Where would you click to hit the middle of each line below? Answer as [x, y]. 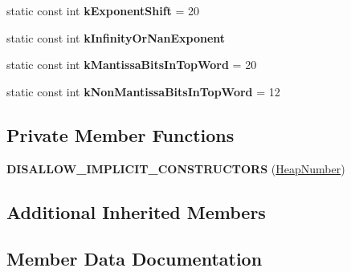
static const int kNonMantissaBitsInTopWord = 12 [143, 91]
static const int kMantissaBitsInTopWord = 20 [132, 65]
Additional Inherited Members [136, 211]
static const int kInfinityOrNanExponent [116, 37]
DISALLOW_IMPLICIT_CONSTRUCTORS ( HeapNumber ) [176, 168]
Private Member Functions [120, 134]
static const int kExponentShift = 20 [103, 10]
